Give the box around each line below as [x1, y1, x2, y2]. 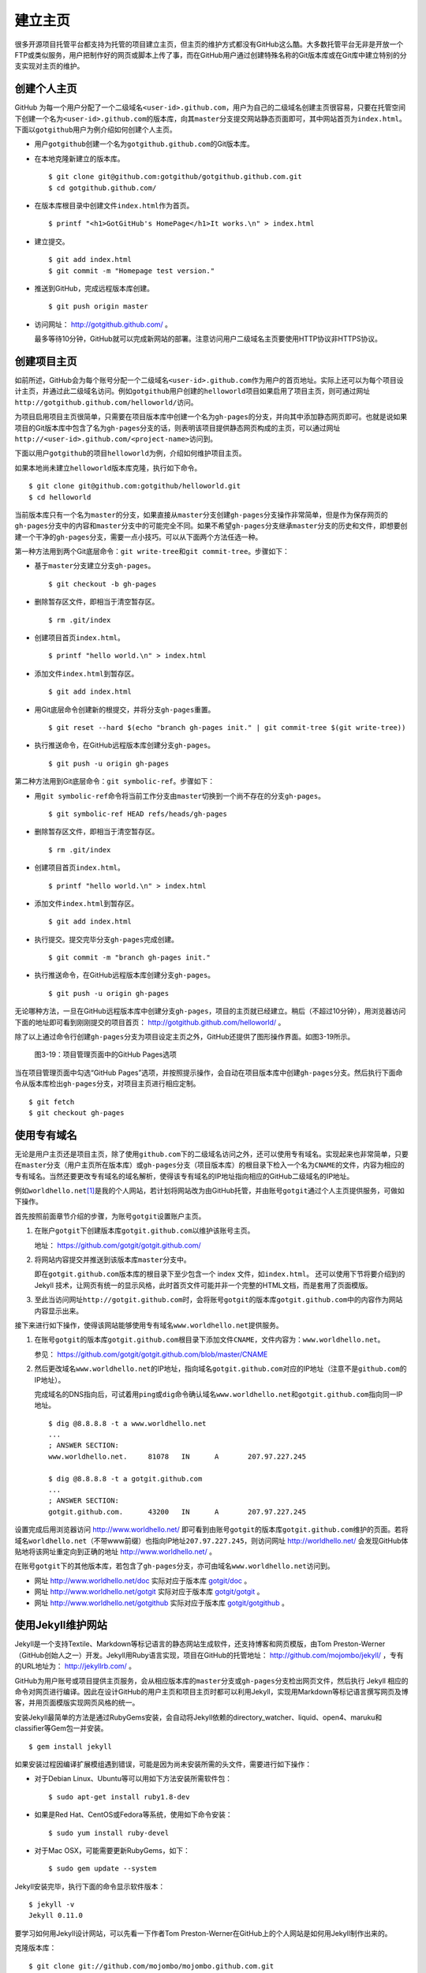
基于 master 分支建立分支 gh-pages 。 [34, 561, 155, 571]
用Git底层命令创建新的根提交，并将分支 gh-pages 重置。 [34, 705, 215, 714]
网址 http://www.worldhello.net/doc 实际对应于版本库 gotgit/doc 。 [34, 1575, 252, 1586]
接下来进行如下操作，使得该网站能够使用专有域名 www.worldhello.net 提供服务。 [14, 1320, 283, 1330]
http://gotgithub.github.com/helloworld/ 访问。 [14, 397, 198, 406]
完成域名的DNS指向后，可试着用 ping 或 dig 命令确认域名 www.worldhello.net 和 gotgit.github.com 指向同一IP [34, 1389, 403, 1398]
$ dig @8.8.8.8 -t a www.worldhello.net [48, 1419, 207, 1428]
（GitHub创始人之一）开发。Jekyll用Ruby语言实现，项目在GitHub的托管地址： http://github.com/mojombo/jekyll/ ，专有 [14, 1650, 404, 1660]
